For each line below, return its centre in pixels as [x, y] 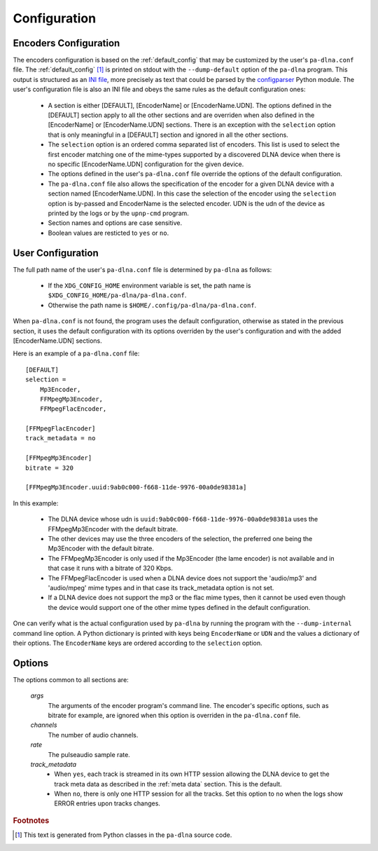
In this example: [36, 503]
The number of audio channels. [93, 735]
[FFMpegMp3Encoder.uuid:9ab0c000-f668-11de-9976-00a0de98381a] [136, 488]
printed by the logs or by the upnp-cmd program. [118, 213]
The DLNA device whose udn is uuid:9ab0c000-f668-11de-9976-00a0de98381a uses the [183, 519]
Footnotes [31, 820]
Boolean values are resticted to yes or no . [108, 233]
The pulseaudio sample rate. [89, 754]
